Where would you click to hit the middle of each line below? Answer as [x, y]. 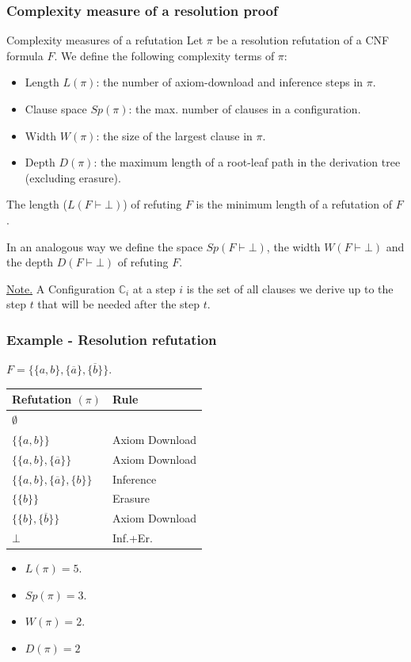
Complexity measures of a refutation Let [105, 40]
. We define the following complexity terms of [164, 55]
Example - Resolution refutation [112, 339]
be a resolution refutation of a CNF [303, 40]
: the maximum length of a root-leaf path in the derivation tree [247, 162]
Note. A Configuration [61, 288]
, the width [293, 246]
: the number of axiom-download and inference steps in [230, 82]
